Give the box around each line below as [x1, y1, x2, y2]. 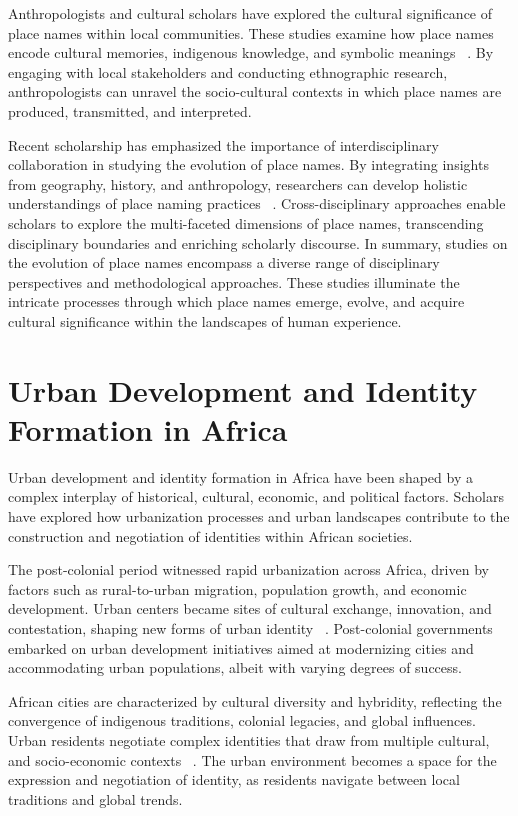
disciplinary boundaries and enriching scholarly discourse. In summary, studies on [8, 232, 508, 253]
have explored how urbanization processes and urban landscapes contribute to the [8, 506, 510, 526]
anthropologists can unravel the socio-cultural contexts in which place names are [8, 81, 502, 102]
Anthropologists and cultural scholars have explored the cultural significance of [8, 3, 493, 23]
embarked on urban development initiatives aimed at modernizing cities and [8, 637, 474, 658]
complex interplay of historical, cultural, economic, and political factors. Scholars [8, 486, 504, 507]
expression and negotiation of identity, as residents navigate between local [8, 769, 460, 790]
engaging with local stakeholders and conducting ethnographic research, [8, 61, 448, 82]
